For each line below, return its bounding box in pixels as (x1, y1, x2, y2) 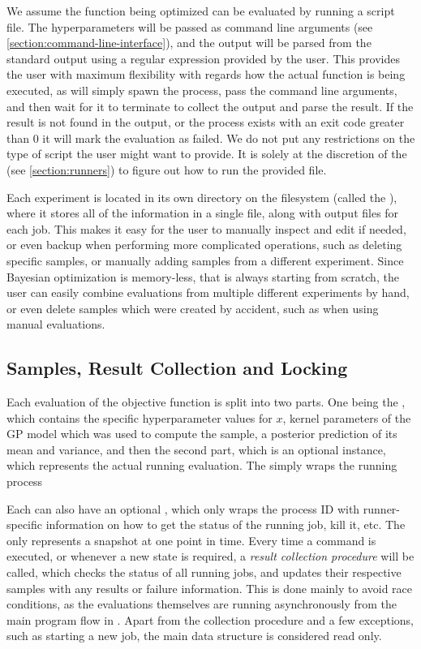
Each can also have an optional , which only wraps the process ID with (6, 500, 360, 517)
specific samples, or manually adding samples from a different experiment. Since (6, 251, 404, 269)
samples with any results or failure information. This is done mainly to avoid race (6, 579, 412, 596)
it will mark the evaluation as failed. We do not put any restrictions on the (42, 129, 415, 146)
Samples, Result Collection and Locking (6, 355, 348, 380)
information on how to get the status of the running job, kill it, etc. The (45, 516, 406, 533)
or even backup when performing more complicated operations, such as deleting (6, 236, 402, 253)
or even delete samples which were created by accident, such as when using (6, 299, 379, 316)
